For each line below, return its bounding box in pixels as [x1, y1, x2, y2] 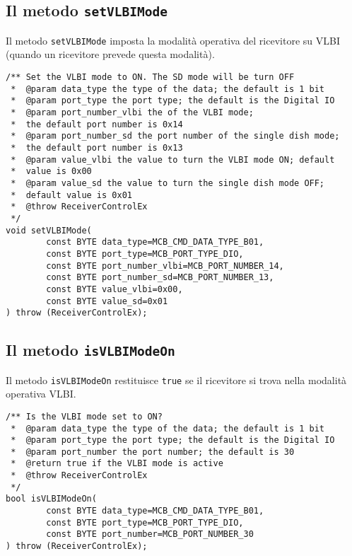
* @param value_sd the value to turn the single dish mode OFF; [11, 178, 325, 188]
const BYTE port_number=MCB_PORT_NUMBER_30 [46, 529, 254, 540]
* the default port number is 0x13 [11, 142, 183, 153]
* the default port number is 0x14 [11, 119, 183, 129]
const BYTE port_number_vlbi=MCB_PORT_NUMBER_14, [46, 260, 284, 271]
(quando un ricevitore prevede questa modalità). [6, 47, 215, 62]
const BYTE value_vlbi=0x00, [46, 284, 183, 294]
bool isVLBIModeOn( [6, 494, 97, 504]
